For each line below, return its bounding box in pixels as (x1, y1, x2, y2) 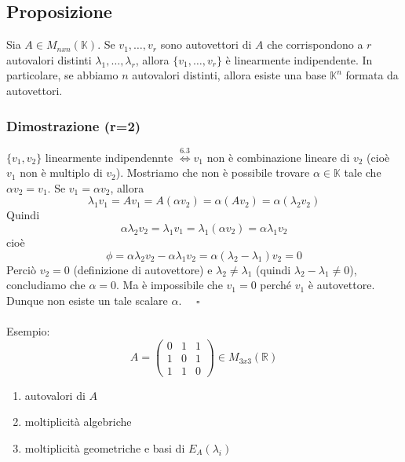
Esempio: (6, 322, 50, 339)
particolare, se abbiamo (6, 67, 119, 83)
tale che (344, 164, 381, 181)
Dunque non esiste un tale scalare (6, 291, 168, 308)
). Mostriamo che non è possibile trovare (115, 164, 310, 181)
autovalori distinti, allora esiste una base (132, 67, 327, 83)
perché (260, 277, 292, 293)
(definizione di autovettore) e (73, 261, 213, 277)
